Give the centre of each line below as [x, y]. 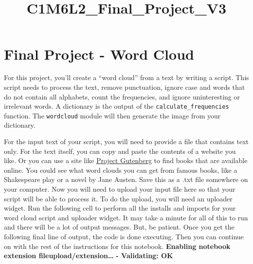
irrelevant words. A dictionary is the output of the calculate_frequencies [117, 106]
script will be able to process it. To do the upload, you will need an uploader [118, 198]
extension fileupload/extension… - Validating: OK [89, 256]
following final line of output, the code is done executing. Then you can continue [124, 236]
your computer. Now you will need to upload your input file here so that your [120, 189]
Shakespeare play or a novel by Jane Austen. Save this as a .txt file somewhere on [126, 179]
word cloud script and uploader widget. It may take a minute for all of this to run [126, 217]
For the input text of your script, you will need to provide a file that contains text [126, 141]
